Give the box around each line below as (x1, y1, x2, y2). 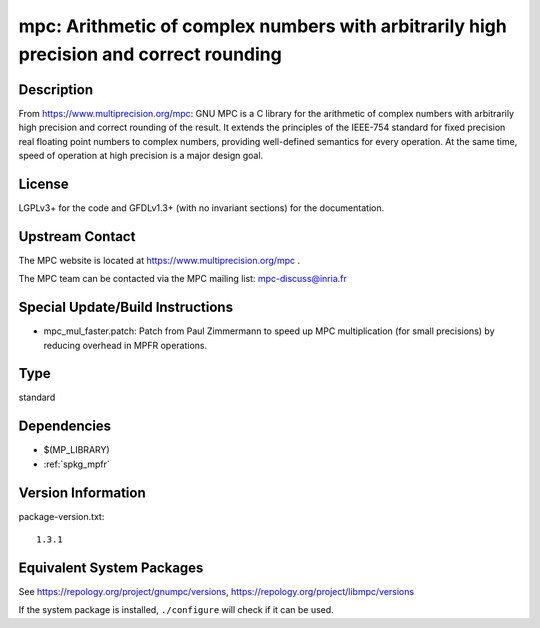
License (18, 175, 69, 192)
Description (18, 81, 94, 98)
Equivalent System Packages (18, 559, 204, 576)
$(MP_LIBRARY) (43, 444, 110, 456)
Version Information (18, 484, 146, 501)
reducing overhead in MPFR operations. (43, 339, 208, 351)
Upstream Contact (18, 228, 136, 245)
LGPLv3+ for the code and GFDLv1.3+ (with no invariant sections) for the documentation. (18, 201, 385, 214)
